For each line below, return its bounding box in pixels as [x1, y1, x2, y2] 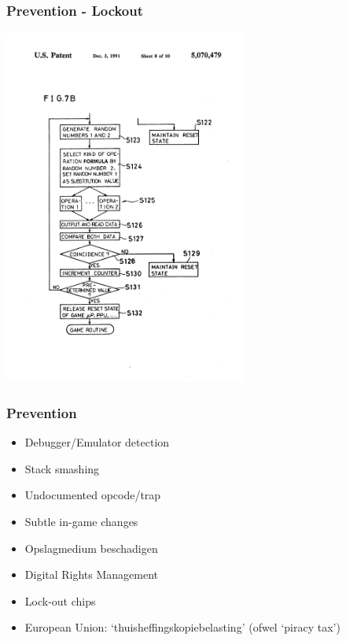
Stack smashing [24, 460, 100, 476]
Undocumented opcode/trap [24, 487, 161, 503]
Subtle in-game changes [24, 513, 138, 530]
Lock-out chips [24, 592, 96, 609]
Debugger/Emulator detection [24, 434, 170, 450]
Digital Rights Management [24, 566, 159, 583]
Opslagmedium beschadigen [24, 539, 158, 556]
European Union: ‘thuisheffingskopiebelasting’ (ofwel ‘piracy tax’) [24, 619, 340, 635]
